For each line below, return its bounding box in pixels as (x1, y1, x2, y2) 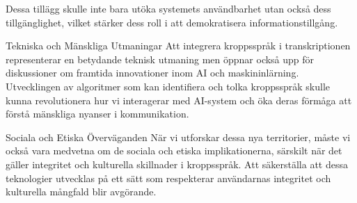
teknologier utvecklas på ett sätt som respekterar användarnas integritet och (6, 170, 331, 185)
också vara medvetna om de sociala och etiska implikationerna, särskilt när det (6, 143, 342, 158)
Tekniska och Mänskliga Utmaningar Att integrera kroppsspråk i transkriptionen (6, 38, 351, 53)
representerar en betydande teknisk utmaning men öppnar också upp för (6, 51, 315, 66)
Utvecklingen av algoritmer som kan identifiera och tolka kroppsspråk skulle (6, 79, 331, 93)
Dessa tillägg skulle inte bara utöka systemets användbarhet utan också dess (6, 1, 331, 15)
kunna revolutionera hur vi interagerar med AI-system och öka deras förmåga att (6, 92, 352, 107)
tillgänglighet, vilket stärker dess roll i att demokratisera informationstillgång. (6, 15, 338, 29)
